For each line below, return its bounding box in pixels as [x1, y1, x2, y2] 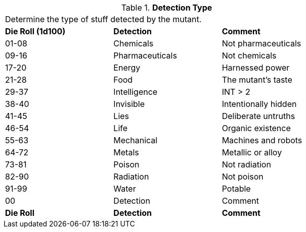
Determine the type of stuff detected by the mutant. [5, 14, 202, 24]
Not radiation [222, 159, 271, 169]
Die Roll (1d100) [5, 26, 66, 36]
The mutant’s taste [222, 75, 292, 85]
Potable [222, 184, 251, 194]
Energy [113, 63, 141, 73]
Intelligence [113, 87, 158, 97]
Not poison [222, 171, 264, 182]
